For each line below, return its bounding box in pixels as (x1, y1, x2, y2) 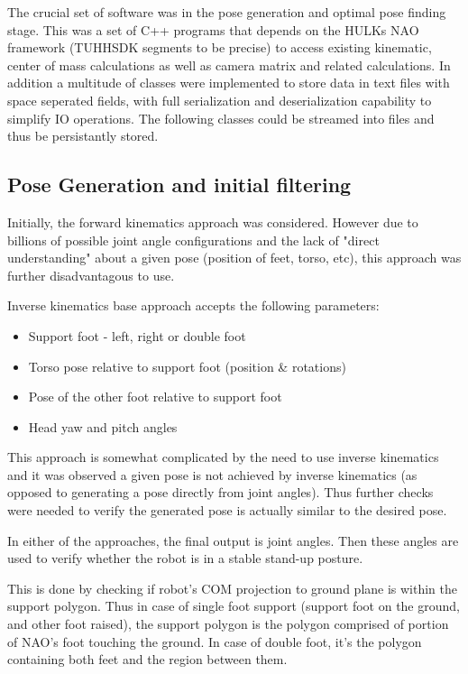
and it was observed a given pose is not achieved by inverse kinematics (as (7, 465, 418, 484)
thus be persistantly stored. (7, 126, 159, 145)
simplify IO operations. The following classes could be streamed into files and (7, 108, 435, 127)
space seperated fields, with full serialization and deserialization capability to (7, 90, 432, 109)
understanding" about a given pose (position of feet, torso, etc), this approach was (7, 248, 462, 267)
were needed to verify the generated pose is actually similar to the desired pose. (7, 501, 447, 520)
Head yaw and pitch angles (28, 417, 178, 436)
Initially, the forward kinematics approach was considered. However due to (7, 212, 418, 231)
